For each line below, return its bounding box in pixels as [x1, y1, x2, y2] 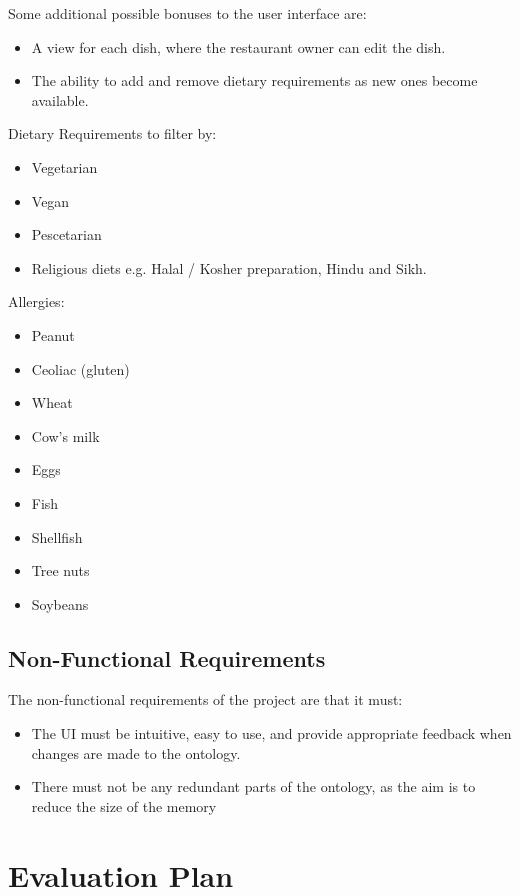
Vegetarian [31, 156, 98, 177]
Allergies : [8, 291, 65, 312]
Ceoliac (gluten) [31, 358, 130, 379]
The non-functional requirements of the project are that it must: [8, 689, 403, 710]
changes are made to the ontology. [31, 742, 241, 763]
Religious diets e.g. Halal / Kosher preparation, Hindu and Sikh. [31, 257, 427, 278]
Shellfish [31, 526, 83, 547]
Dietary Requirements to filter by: [8, 123, 217, 144]
